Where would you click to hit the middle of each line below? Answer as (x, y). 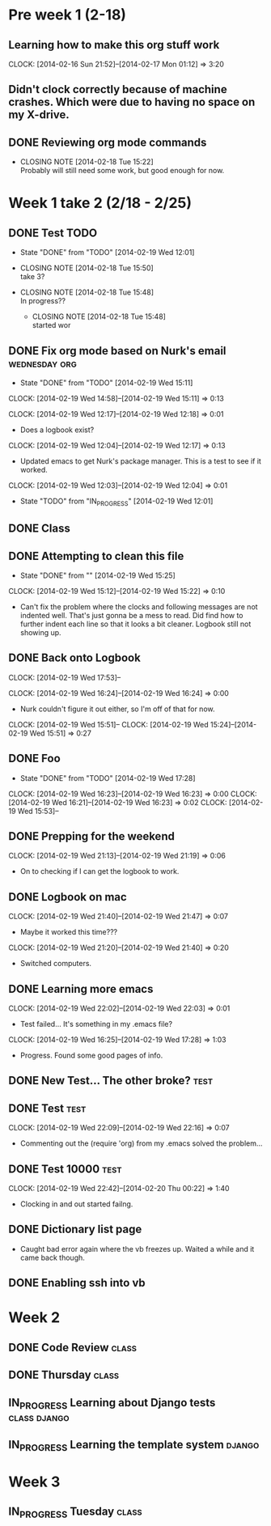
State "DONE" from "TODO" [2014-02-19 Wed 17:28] (108, 778)
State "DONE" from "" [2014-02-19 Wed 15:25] (97, 575)
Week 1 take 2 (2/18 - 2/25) (100, 203)
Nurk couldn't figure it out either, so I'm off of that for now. (117, 709)
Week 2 (34, 1318)
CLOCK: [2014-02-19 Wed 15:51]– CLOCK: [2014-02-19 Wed (108, 724)
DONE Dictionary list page (75, 1229)
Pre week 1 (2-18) (68, 15)
